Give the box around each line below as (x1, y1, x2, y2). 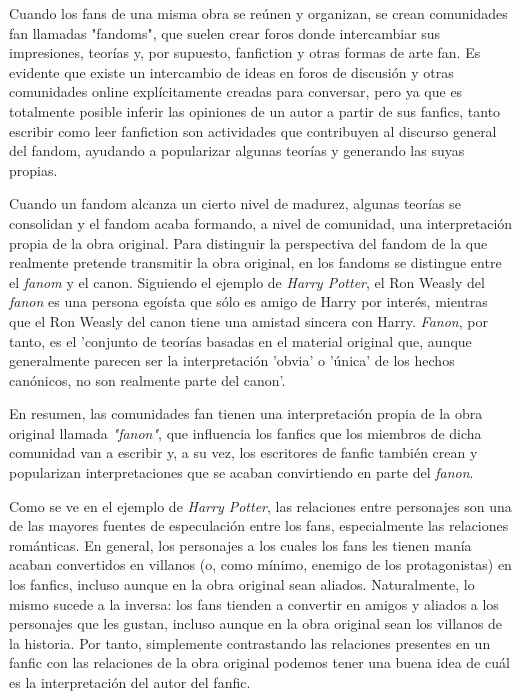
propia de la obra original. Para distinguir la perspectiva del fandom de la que (9, 232, 488, 253)
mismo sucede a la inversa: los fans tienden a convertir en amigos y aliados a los (9, 593, 499, 614)
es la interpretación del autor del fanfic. (9, 672, 251, 692)
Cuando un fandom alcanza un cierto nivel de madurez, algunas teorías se (9, 193, 461, 214)
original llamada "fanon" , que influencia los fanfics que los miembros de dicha (9, 422, 482, 443)
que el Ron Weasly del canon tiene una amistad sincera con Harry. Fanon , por (9, 310, 488, 331)
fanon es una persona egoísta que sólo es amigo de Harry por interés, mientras (9, 291, 488, 312)
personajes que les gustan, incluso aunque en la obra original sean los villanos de (9, 613, 503, 634)
